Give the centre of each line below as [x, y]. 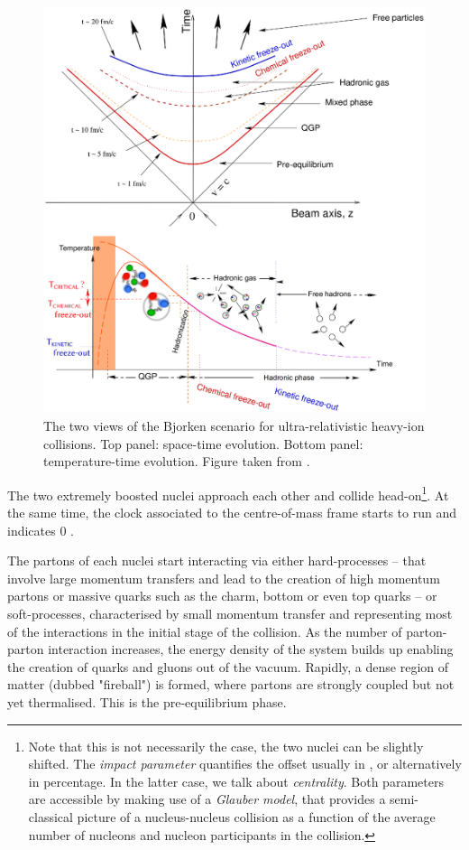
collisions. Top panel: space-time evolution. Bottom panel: [203, 443]
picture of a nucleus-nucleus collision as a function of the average [256, 816]
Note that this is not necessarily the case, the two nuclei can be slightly [226, 746]
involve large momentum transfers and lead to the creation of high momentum [224, 578]
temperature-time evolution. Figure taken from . [177, 461]
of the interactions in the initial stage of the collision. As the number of [205, 631]
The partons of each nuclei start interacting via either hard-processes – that [217, 560]
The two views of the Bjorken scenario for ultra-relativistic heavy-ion [234, 426]
